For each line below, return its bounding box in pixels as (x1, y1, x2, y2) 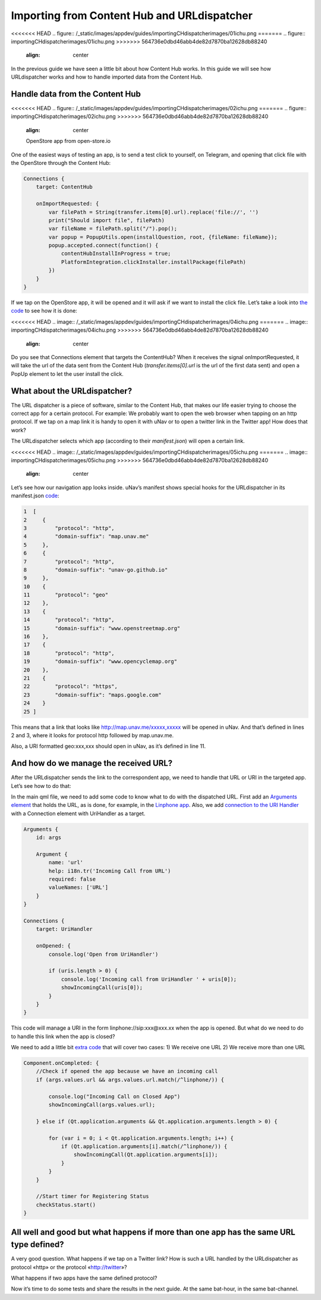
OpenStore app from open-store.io (26, 138, 111, 145)
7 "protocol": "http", (23, 558, 115, 565)
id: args (36, 834, 62, 841)
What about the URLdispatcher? (11, 386, 133, 396)
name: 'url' (48, 859, 83, 866)
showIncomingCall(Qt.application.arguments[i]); (73, 1151, 218, 1158)
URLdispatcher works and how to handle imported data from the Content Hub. (11, 73, 203, 80)
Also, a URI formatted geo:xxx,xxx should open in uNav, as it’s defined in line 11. (11, 743, 206, 750)
